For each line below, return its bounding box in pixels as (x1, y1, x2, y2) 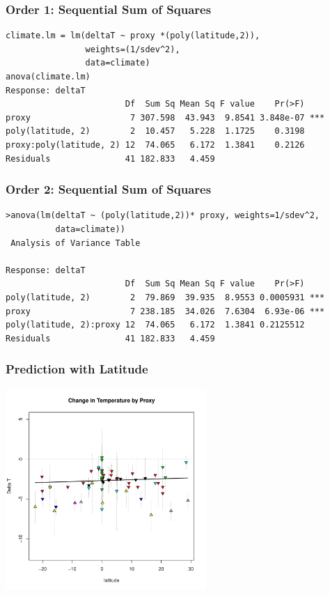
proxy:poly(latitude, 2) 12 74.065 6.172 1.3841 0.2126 (6, 139, 305, 150)
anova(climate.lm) (6, 72, 91, 82)
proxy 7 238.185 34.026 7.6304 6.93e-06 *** (6, 306, 325, 316)
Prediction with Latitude (6, 360, 148, 378)
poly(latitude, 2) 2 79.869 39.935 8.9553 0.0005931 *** (6, 292, 325, 302)
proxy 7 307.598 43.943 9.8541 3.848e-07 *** (6, 112, 325, 123)
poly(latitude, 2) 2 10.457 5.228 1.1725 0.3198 (6, 126, 305, 137)
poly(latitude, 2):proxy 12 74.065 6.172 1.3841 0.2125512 (6, 320, 305, 330)
